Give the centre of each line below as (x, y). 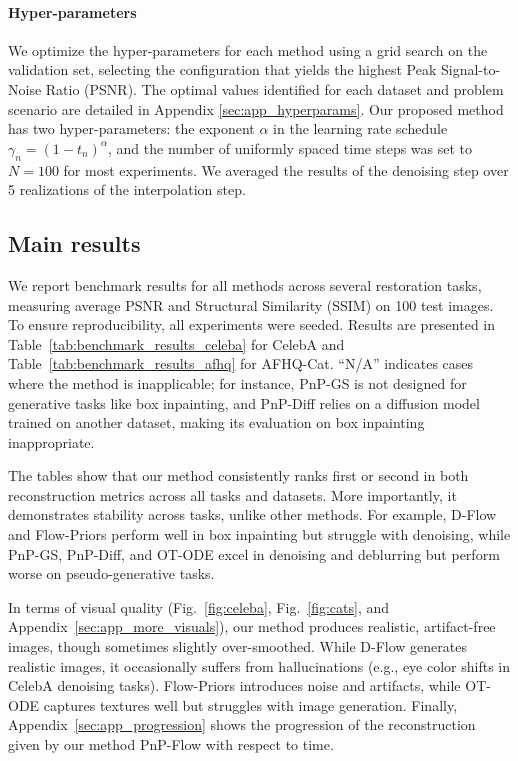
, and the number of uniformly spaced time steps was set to (290, 147)
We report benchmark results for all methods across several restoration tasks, (245, 284)
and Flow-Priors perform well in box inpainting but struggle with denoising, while (259, 534)
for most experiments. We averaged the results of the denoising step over (286, 169)
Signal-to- (470, 69)
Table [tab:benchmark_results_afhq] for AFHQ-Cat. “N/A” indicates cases (241, 363)
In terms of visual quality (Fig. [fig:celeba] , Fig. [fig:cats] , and (199, 606)
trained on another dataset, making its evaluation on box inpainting (216, 422)
